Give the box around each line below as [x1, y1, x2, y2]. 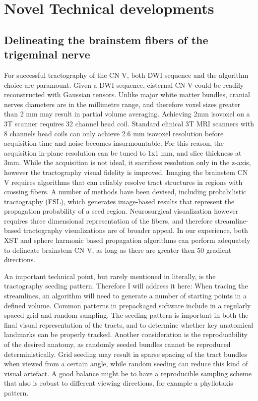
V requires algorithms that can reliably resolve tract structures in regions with [4, 176, 243, 187]
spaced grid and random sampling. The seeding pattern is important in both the [4, 310, 249, 320]
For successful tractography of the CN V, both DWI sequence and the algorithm [4, 69, 249, 80]
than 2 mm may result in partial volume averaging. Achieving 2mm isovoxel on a [4, 109, 250, 119]
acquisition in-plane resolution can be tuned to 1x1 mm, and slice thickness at [4, 147, 242, 158]
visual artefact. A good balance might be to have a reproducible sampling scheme [4, 368, 252, 378]
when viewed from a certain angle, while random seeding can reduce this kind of [4, 358, 248, 369]
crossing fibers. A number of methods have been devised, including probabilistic [4, 186, 247, 197]
